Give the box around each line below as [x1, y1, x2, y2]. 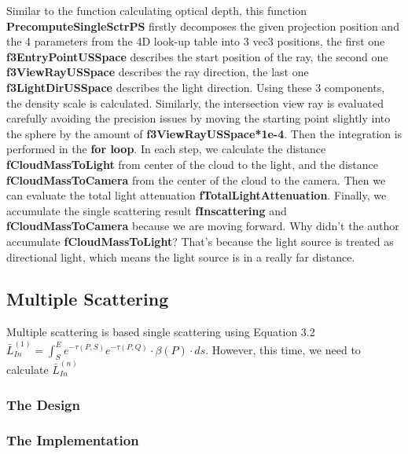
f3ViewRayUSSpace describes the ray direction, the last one [6, 64, 309, 80]
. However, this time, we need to [205, 341, 361, 357]
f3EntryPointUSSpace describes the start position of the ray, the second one [6, 48, 388, 64]
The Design [6, 394, 80, 414]
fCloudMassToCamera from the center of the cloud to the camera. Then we [6, 171, 386, 188]
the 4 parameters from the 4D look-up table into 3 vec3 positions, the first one [6, 33, 385, 49]
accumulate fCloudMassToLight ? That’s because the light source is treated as [6, 232, 394, 249]
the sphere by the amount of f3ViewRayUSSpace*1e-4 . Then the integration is [6, 125, 402, 141]
